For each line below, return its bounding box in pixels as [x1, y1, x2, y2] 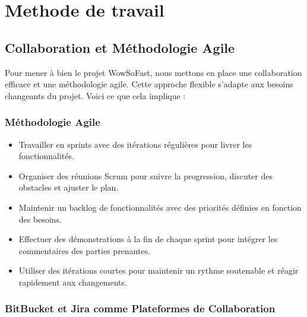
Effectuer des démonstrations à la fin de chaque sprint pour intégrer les [18, 233, 278, 245]
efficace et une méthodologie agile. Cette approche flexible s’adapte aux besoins [5, 78, 293, 90]
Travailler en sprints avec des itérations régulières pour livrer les [18, 138, 252, 150]
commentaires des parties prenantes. [18, 244, 151, 256]
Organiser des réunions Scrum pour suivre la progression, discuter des [18, 169, 273, 182]
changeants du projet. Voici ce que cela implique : [5, 89, 186, 102]
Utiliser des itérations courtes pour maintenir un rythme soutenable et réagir [18, 264, 299, 277]
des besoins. [18, 213, 62, 225]
